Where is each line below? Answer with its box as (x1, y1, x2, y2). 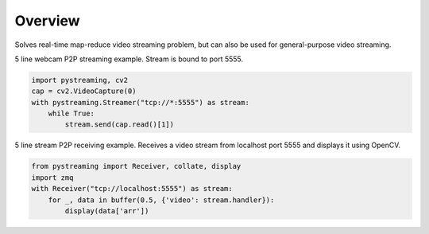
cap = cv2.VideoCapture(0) (31, 87, 137, 96)
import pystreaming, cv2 (31, 76, 129, 84)
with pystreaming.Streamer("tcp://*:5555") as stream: (31, 98, 249, 107)
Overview (14, 12, 80, 29)
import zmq (31, 173, 74, 182)
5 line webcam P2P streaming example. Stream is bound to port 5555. (14, 54, 244, 64)
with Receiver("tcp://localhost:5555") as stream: (31, 184, 234, 193)
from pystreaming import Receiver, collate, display (31, 162, 242, 171)
